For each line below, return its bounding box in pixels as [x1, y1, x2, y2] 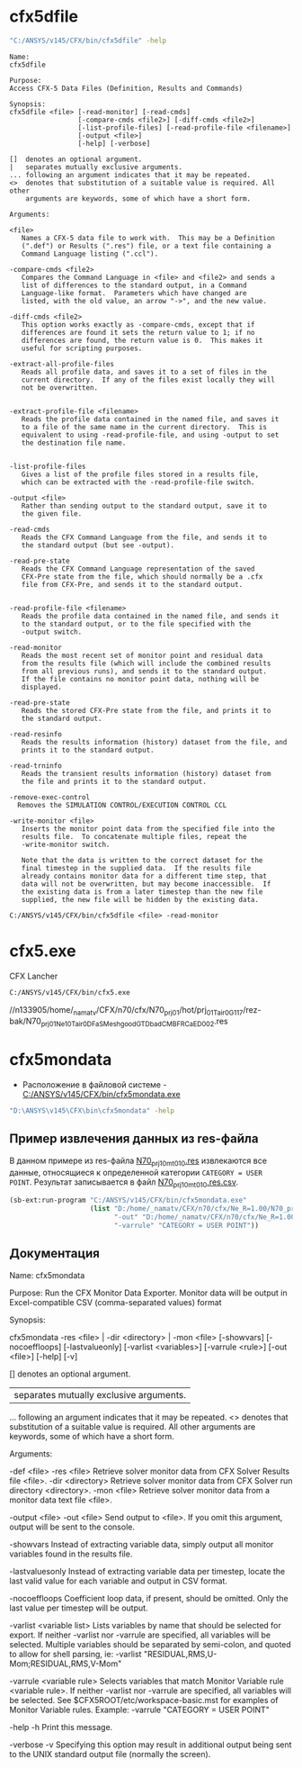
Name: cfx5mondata [9, 1269, 85, 1280]
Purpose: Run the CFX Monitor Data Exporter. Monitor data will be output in [9, 1287, 288, 1298]
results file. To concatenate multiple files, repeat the [21, 832, 247, 841]
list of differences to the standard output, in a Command [21, 281, 247, 290]
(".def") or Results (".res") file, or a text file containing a [21, 241, 271, 250]
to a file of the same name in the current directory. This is [21, 422, 268, 431]
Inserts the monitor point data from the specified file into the [21, 824, 276, 834]
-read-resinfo [9, 729, 63, 739]
